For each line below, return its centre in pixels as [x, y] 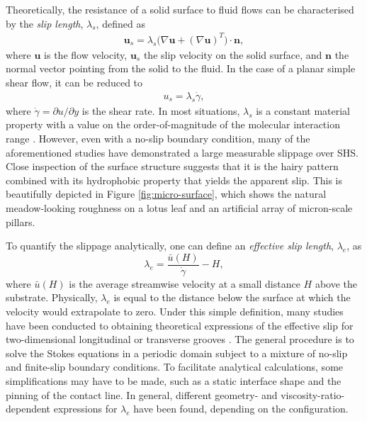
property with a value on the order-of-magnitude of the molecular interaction [173, 124]
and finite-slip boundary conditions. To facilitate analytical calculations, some [175, 367]
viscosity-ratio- [313, 394]
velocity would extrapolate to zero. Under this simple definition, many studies [175, 311]
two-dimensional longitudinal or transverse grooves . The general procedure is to [180, 339]
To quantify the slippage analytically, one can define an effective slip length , [170, 246]
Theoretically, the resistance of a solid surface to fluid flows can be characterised [180, 9]
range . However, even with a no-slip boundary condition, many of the [158, 138]
